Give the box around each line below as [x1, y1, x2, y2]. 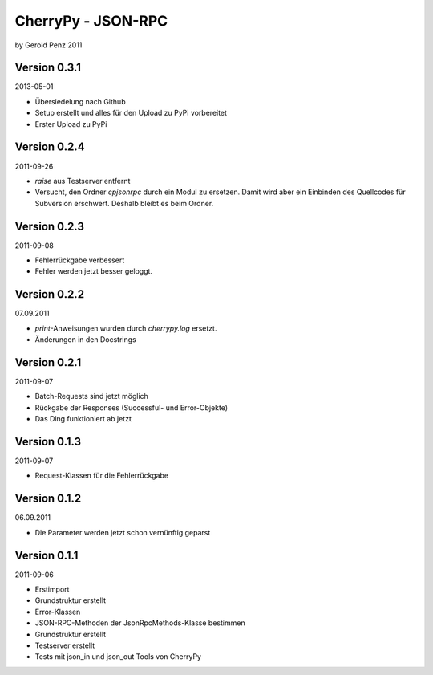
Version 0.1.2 [14, 492, 82, 506]
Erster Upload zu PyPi [34, 119, 107, 128]
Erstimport [34, 584, 70, 594]
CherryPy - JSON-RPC [14, 12, 168, 30]
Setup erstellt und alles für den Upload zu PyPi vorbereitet [34, 108, 228, 118]
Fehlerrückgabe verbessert [34, 255, 125, 265]
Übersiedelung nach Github [34, 96, 126, 106]
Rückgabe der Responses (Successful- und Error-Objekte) [34, 402, 229, 413]
